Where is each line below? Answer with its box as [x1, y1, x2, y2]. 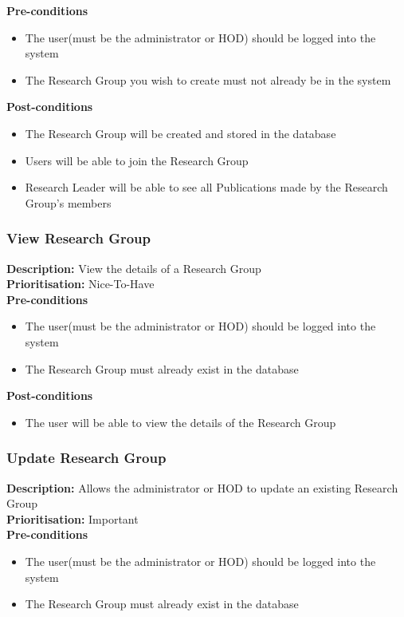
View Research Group [6, 228, 151, 248]
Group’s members [25, 194, 112, 211]
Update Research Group [6, 448, 167, 468]
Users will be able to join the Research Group [25, 152, 249, 168]
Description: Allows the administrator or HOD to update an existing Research [6, 479, 398, 496]
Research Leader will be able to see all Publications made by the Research [25, 179, 388, 196]
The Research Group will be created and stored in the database [25, 125, 336, 141]
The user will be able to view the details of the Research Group [25, 413, 336, 430]
